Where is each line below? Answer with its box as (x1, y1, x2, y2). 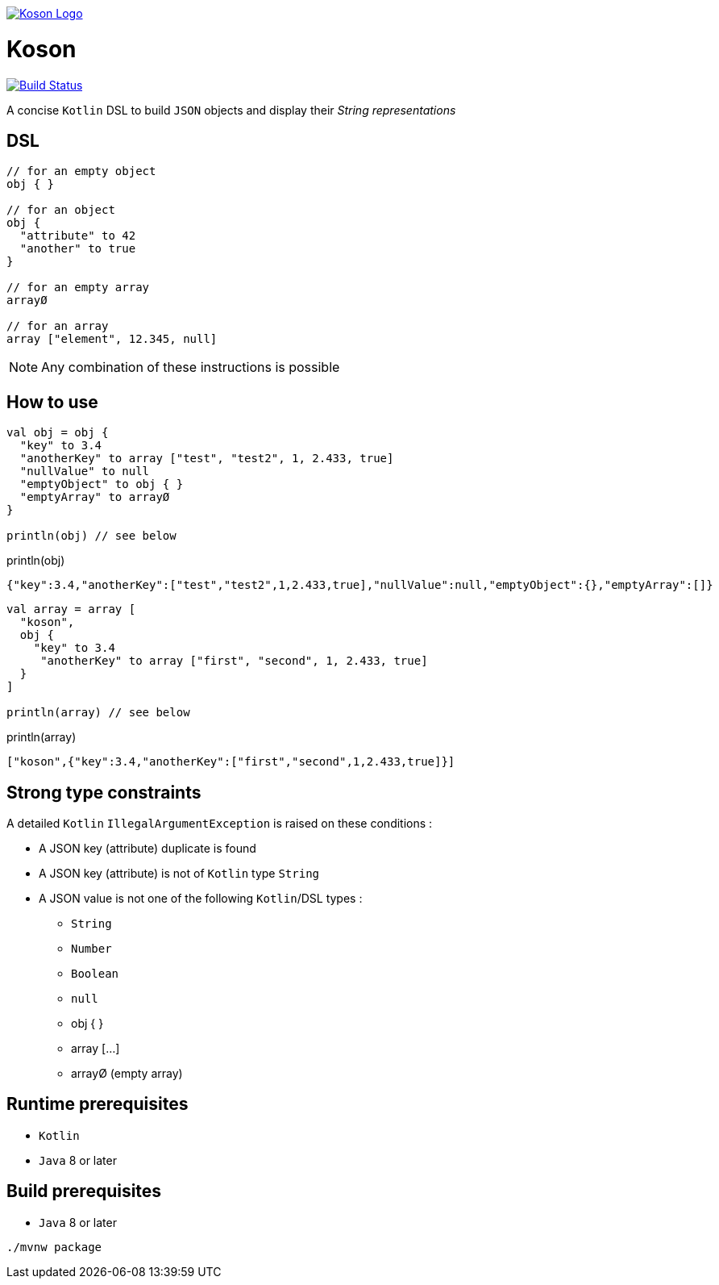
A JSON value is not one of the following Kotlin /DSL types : (39, 891, 363, 906)
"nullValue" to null (19, 465, 150, 478)
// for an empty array (6, 281, 150, 294)
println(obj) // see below (6, 529, 177, 543)
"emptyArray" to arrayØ (19, 490, 170, 504)
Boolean (71, 967, 119, 981)
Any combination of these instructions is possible (41, 359, 340, 376)
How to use (6, 391, 98, 412)
